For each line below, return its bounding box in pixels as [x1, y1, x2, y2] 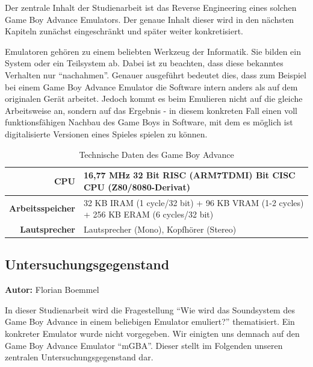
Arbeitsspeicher [9, 202, 75, 215]
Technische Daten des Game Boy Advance [79, 148, 234, 160]
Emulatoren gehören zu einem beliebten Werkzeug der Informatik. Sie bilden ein [5, 45, 301, 57]
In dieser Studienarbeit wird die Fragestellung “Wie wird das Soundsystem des [5, 303, 295, 316]
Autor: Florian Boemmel [5, 283, 99, 296]
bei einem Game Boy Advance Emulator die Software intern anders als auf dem [5, 80, 298, 93]
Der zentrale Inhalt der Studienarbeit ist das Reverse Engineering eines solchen [5, 1, 297, 13]
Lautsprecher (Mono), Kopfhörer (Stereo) [83, 223, 237, 235]
